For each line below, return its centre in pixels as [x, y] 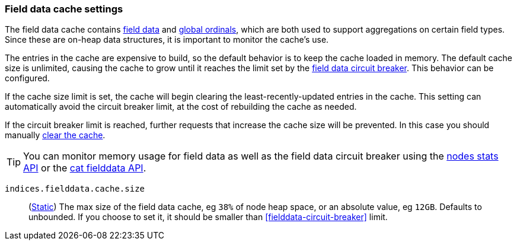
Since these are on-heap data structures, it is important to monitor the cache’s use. [167, 40]
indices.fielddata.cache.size [75, 189]
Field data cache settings [64, 9]
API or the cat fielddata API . [85, 168]
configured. [27, 78]
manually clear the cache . [55, 135]
